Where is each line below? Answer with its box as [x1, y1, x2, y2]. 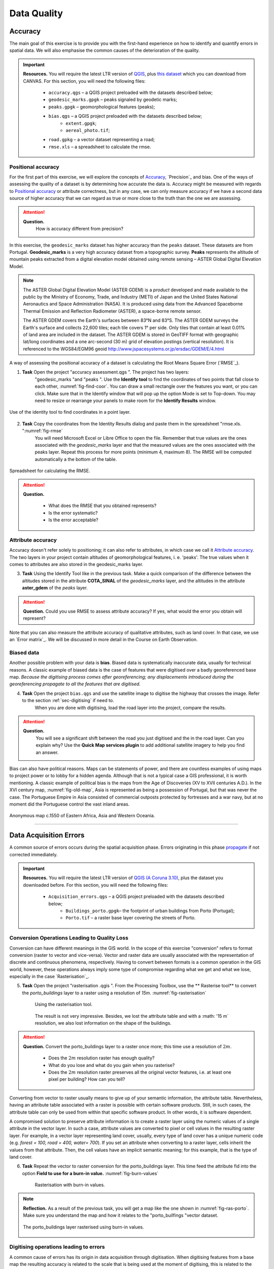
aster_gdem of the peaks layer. [22, 585, 88, 591]
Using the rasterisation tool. [35, 1001, 93, 1008]
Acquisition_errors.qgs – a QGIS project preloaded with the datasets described [48, 893, 224, 899]
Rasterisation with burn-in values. [35, 1182, 105, 1188]
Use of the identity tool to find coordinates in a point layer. [9, 409, 131, 415]
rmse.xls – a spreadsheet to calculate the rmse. [48, 144, 151, 150]
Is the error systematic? [48, 510, 98, 516]
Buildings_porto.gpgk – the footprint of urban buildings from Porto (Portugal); [65, 908, 235, 914]
